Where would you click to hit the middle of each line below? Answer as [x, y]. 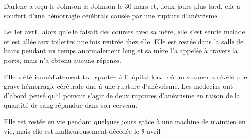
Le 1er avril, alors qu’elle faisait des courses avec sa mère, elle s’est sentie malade [125, 32]
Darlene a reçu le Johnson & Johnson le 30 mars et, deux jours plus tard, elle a [122, 6]
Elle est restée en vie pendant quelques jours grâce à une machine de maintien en [125, 121]
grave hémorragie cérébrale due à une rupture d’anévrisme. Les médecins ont [118, 86]
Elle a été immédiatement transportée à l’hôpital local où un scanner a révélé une [125, 76]
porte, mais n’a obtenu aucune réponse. [63, 60]
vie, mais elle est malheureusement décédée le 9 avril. [83, 131]
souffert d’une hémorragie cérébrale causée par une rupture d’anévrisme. [112, 15]
